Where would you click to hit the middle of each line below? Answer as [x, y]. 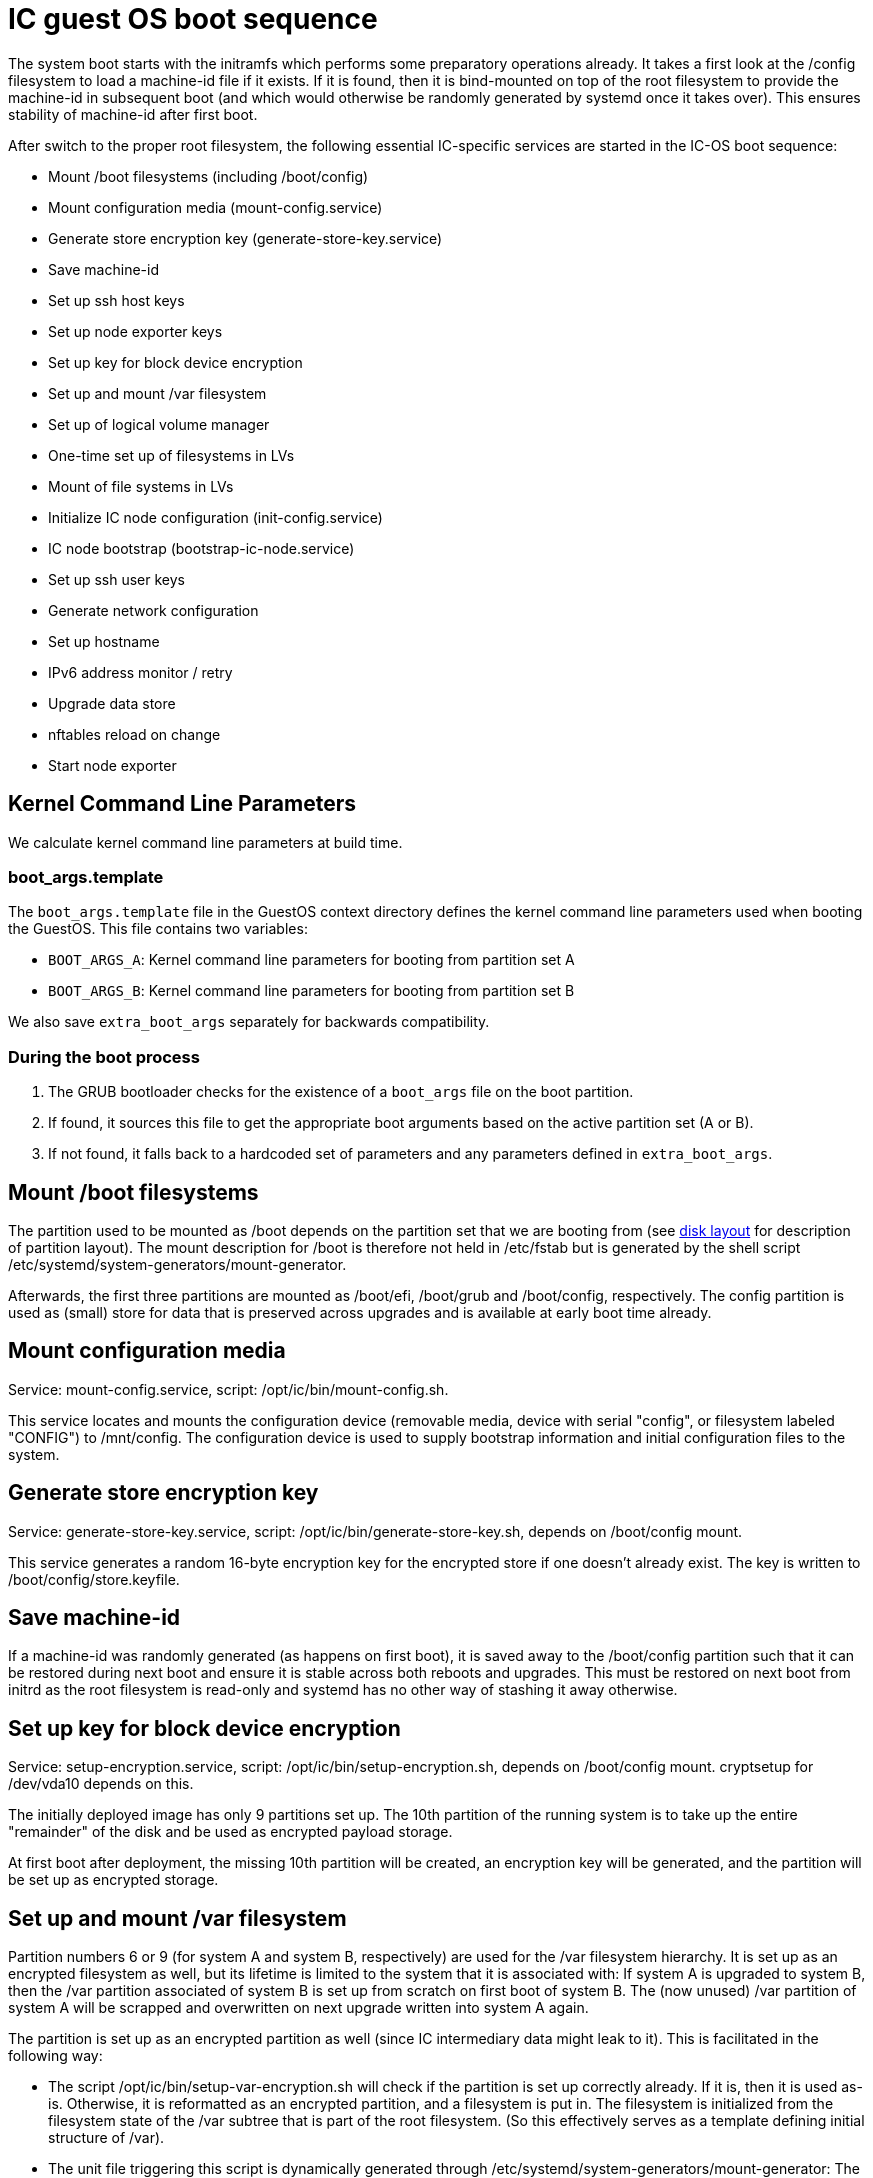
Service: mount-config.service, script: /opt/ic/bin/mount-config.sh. [228, 1389]
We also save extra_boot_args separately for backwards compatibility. [249, 1022]
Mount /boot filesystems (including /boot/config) [208, 176]
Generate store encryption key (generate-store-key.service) [245, 238]
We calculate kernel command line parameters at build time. [205, 842]
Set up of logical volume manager [159, 424]
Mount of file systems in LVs [141, 486]
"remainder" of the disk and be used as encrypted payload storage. [230, 1832]
